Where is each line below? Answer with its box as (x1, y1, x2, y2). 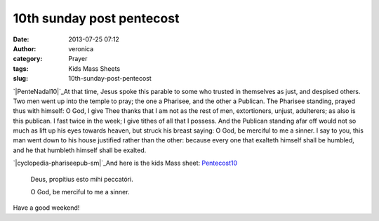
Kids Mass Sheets (68, 64, 121, 73)
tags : (13, 64, 29, 73)
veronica (68, 44, 94, 53)
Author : (13, 44, 36, 53)
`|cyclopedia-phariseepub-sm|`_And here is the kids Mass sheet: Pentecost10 (13, 159, 238, 168)
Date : (13, 35, 29, 43)
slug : (13, 74, 28, 83)
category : (13, 55, 43, 63)
